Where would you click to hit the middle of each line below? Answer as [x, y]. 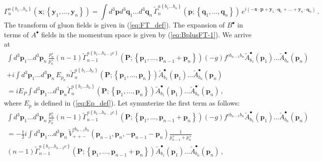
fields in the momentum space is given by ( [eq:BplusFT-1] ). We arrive [146, 34]
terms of [16, 34]
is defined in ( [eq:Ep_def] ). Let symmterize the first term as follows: [137, 103]
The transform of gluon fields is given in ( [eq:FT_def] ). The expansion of [114, 25]
